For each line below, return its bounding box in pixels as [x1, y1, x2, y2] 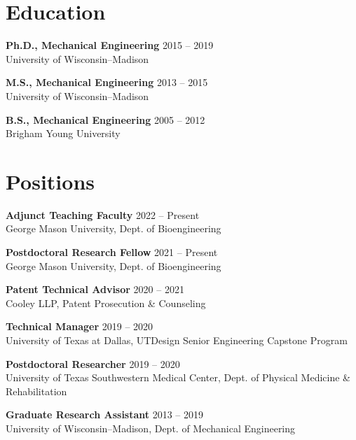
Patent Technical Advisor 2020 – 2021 [6, 282, 184, 297]
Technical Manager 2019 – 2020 [6, 319, 153, 334]
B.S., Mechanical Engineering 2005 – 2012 [6, 112, 205, 127]
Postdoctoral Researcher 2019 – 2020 [6, 356, 180, 371]
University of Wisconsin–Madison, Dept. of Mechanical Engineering [6, 420, 296, 435]
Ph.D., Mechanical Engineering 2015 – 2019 [6, 38, 214, 52]
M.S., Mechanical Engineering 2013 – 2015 [6, 75, 208, 90]
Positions [6, 166, 95, 195]
